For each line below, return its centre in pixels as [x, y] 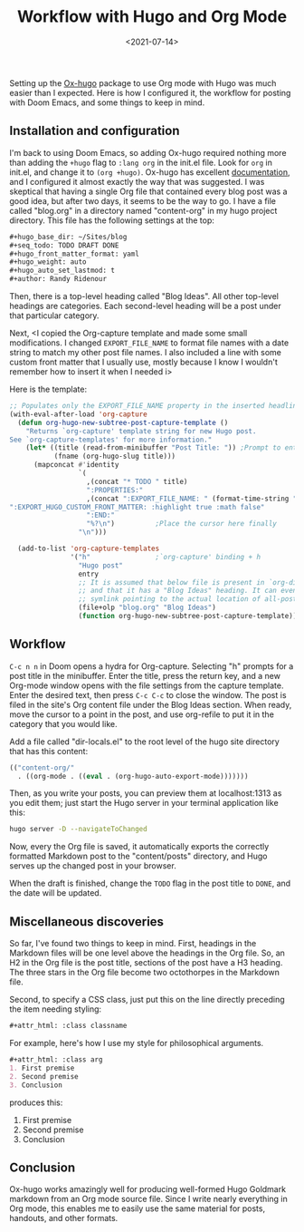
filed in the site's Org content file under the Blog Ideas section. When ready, [151, 704]
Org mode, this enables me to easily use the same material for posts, [137, 1208]
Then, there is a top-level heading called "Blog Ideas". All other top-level [144, 296]
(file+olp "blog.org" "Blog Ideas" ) [147, 608]
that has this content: [49, 751]
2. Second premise [44, 1076]
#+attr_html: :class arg [56, 1060]
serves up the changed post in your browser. [93, 866]
